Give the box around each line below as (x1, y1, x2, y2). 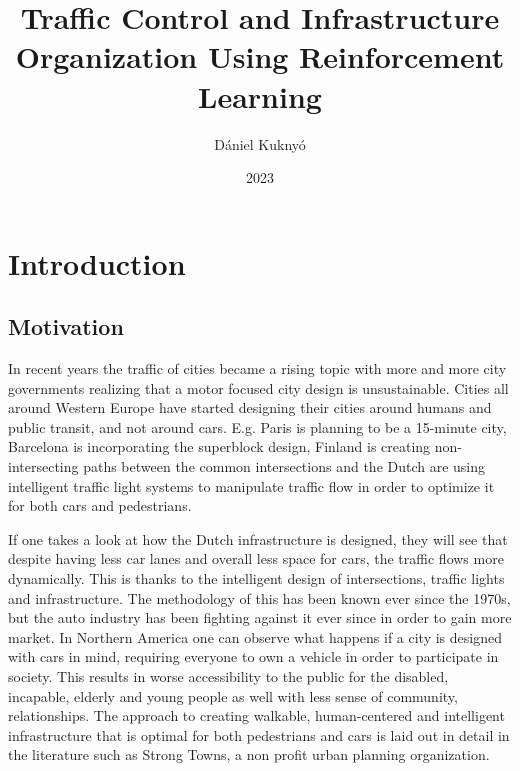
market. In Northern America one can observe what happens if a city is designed (8, 626, 502, 647)
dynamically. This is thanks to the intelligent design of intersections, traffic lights (8, 568, 505, 589)
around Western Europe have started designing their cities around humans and (8, 397, 492, 418)
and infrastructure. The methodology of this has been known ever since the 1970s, (8, 587, 511, 608)
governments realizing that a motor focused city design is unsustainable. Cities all (8, 377, 509, 398)
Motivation (8, 311, 124, 342)
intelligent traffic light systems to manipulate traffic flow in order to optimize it (8, 475, 495, 496)
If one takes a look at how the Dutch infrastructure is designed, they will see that (8, 528, 508, 549)
